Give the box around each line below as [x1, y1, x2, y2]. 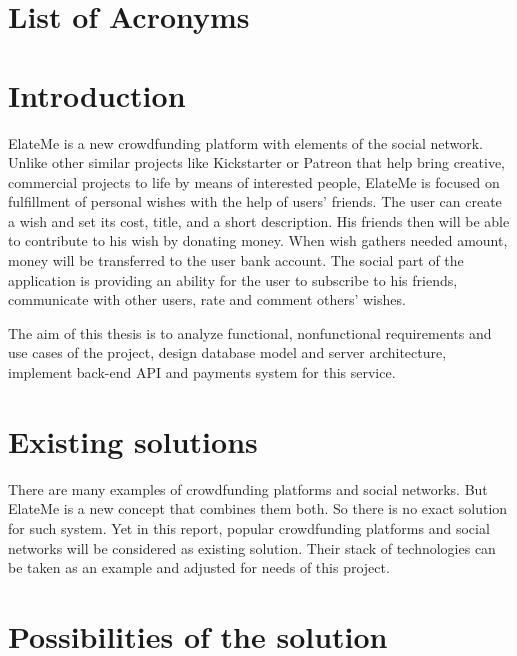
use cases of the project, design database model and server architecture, [8, 342, 447, 363]
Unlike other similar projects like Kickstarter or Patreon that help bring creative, [8, 152, 506, 173]
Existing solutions [8, 420, 258, 461]
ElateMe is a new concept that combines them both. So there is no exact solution [8, 498, 508, 519]
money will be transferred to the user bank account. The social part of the [8, 250, 464, 271]
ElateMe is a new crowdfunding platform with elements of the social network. [8, 132, 483, 153]
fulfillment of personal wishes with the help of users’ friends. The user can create [8, 191, 502, 212]
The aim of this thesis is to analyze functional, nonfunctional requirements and [8, 322, 492, 343]
